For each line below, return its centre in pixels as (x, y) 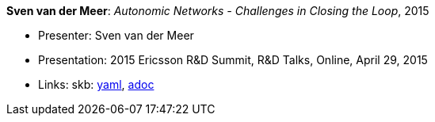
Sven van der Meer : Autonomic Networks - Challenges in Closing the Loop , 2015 (218, 11)
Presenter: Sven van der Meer (116, 35)
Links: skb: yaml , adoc (96, 84)
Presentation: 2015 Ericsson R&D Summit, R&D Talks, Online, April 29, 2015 (233, 60)
